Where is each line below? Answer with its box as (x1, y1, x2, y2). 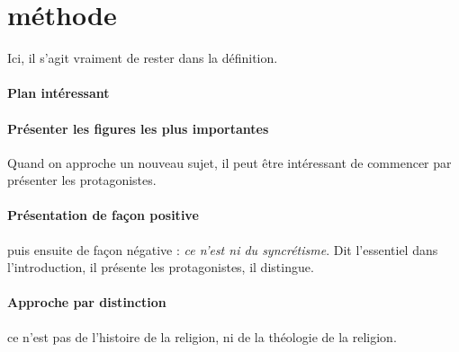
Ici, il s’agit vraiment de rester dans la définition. (7, 48, 278, 67)
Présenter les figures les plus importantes (7, 119, 269, 137)
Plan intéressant (7, 84, 110, 102)
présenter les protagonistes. (7, 171, 157, 189)
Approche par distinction (7, 293, 166, 312)
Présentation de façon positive (7, 206, 199, 224)
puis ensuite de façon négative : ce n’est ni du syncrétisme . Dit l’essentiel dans (7, 240, 438, 259)
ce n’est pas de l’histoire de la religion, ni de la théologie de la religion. (7, 327, 397, 346)
